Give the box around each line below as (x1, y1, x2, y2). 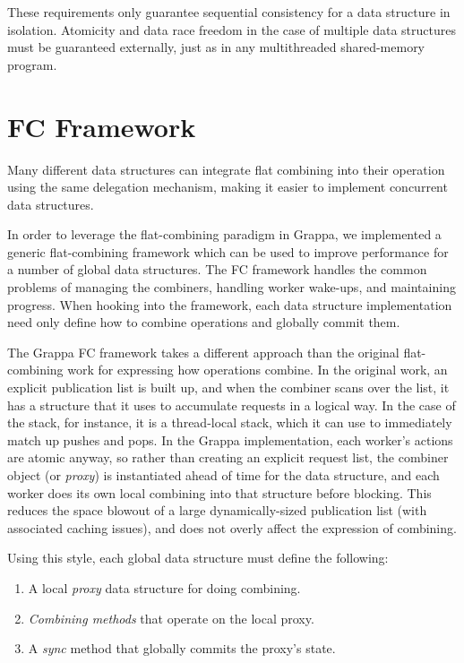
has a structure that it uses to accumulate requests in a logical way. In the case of (7, 395, 456, 414)
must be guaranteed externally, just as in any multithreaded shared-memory (7, 38, 425, 56)
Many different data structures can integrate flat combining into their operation (7, 159, 445, 178)
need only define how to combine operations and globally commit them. (7, 313, 400, 331)
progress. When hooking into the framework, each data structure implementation (7, 295, 452, 314)
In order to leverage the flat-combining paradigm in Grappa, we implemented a (7, 225, 442, 244)
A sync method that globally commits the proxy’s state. (28, 639, 336, 658)
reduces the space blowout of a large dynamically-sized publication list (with (7, 501, 427, 520)
